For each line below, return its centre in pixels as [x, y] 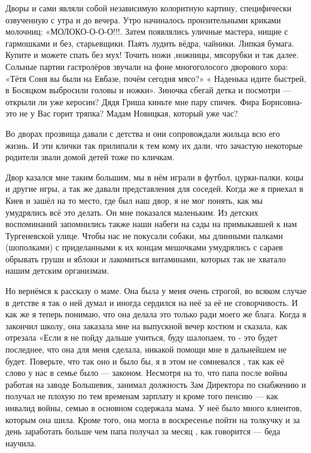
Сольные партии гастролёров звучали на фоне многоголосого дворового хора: [147, 66]
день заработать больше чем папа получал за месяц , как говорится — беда [143, 431]
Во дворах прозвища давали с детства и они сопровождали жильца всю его [143, 133]
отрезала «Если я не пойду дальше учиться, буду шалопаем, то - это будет [141, 337]
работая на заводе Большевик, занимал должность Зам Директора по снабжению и [156, 384]
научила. [21, 443]
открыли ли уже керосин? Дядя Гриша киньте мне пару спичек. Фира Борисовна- [154, 101]
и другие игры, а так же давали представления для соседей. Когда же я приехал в [155, 189]
